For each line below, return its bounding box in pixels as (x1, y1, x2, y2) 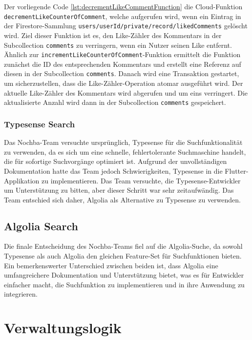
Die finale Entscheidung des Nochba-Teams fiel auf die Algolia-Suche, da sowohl (4, 241, 243, 251)
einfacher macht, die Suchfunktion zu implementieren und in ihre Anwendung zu (4, 279, 245, 289)
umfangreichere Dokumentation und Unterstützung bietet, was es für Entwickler (4, 270, 244, 280)
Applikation (4, 175, 40, 185)
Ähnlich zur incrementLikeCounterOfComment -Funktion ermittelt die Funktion (4, 49, 241, 60)
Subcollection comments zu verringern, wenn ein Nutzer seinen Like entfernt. (4, 40, 232, 50)
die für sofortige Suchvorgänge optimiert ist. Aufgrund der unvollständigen (4, 156, 227, 166)
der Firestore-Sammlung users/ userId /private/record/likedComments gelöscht (4, 20, 248, 31)
